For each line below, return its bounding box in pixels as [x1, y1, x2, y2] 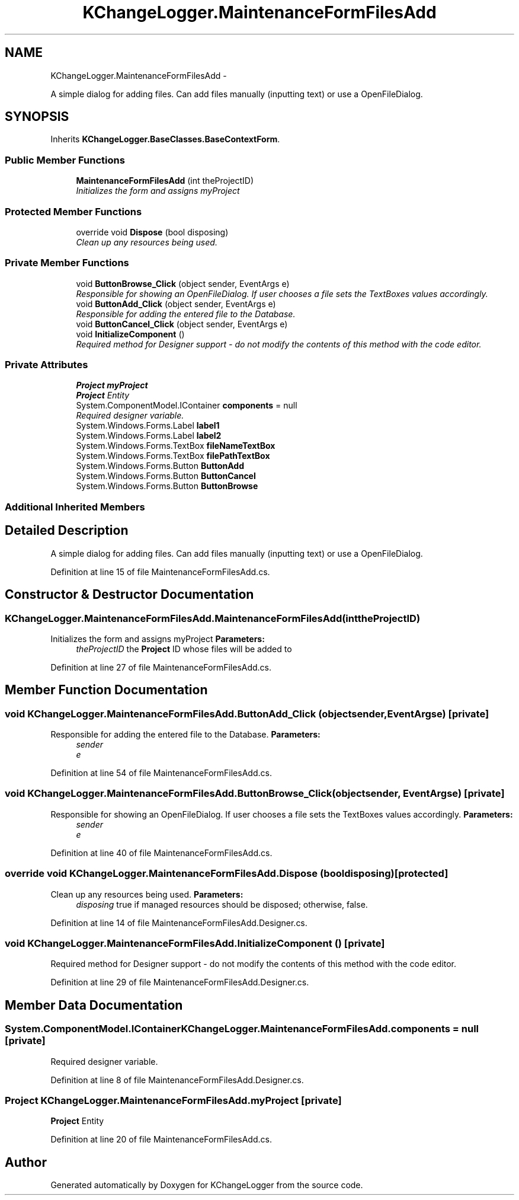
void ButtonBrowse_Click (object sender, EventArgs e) [76, 278, 290, 289]
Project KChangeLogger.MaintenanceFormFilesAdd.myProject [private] [5, 1094, 342, 1106]
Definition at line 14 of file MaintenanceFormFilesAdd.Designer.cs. [50, 917, 307, 928]
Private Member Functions [5, 257, 129, 269]
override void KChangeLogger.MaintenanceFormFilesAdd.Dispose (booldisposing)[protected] [5, 867, 448, 880]
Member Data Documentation [5, 997, 183, 1013]
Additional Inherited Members [5, 500, 145, 513]
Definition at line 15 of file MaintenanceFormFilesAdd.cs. [50, 566, 270, 577]
